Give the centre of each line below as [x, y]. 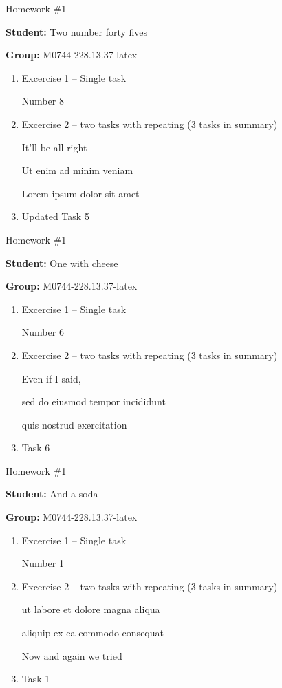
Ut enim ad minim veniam [77, 170]
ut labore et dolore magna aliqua [91, 609]
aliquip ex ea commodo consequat [93, 633]
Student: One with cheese [62, 262]
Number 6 [43, 332]
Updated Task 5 [55, 216]
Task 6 [36, 448]
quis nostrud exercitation [74, 424]
